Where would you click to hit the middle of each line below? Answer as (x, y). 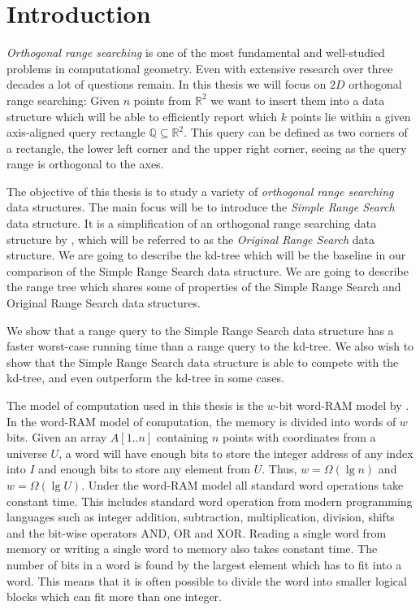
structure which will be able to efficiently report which (142, 116)
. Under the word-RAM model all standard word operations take (242, 484)
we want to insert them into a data (298, 100)
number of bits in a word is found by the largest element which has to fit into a (204, 564)
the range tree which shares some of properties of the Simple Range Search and (204, 287)
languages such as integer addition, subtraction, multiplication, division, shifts (201, 517)
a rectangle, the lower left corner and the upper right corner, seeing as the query (207, 148)
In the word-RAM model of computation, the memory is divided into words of (201, 421)
